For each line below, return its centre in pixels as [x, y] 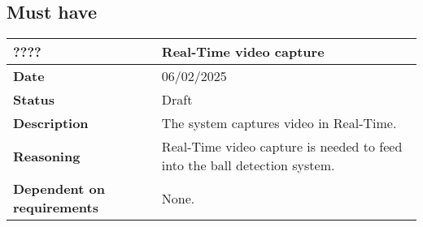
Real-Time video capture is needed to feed [282, 147]
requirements [56, 208]
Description [51, 123]
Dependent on [59, 189]
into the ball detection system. [248, 165]
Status [34, 100]
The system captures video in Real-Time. [279, 123]
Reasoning [47, 156]
